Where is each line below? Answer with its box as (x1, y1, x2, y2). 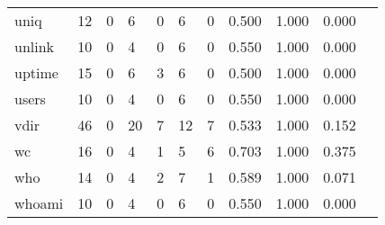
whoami (14, 193, 64, 213)
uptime (14, 62, 58, 83)
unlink (14, 36, 55, 57)
